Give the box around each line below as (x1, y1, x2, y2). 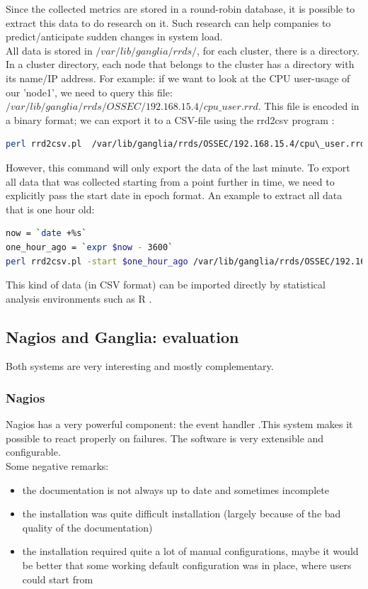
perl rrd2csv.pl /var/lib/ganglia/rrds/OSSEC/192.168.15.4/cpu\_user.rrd (6, 139, 366, 150)
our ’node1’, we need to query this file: (6, 84, 173, 99)
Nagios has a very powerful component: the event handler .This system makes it (6, 417, 353, 432)
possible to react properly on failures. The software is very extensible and (6, 430, 324, 445)
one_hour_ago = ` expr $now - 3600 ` (6, 242, 173, 252)
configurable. (6, 444, 61, 459)
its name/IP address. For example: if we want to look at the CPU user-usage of (6, 70, 350, 85)
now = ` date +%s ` (6, 228, 87, 239)
